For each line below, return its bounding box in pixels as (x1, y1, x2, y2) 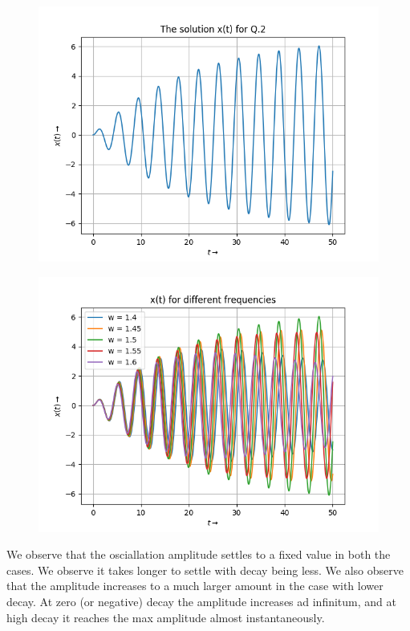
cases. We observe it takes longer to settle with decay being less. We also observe (6, 561, 404, 578)
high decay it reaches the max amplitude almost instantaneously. (6, 609, 325, 625)
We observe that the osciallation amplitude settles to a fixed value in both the (6, 546, 391, 563)
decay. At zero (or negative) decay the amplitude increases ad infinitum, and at (6, 592, 396, 609)
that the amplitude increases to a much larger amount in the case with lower (6, 577, 384, 594)
